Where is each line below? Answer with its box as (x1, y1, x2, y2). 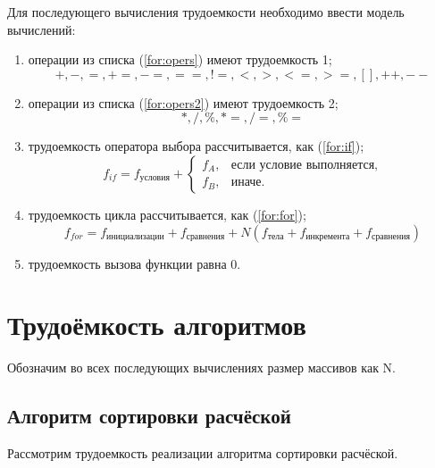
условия (139, 173, 170, 183)
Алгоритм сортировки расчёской (7, 402, 291, 430)
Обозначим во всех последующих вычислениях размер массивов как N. (7, 358, 397, 377)
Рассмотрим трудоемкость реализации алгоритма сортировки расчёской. (7, 444, 398, 463)
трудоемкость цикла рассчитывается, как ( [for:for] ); (28, 205, 306, 223)
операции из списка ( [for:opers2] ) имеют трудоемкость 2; (28, 93, 339, 112)
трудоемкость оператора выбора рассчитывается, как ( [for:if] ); (28, 137, 364, 155)
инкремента (305, 232, 350, 242)
